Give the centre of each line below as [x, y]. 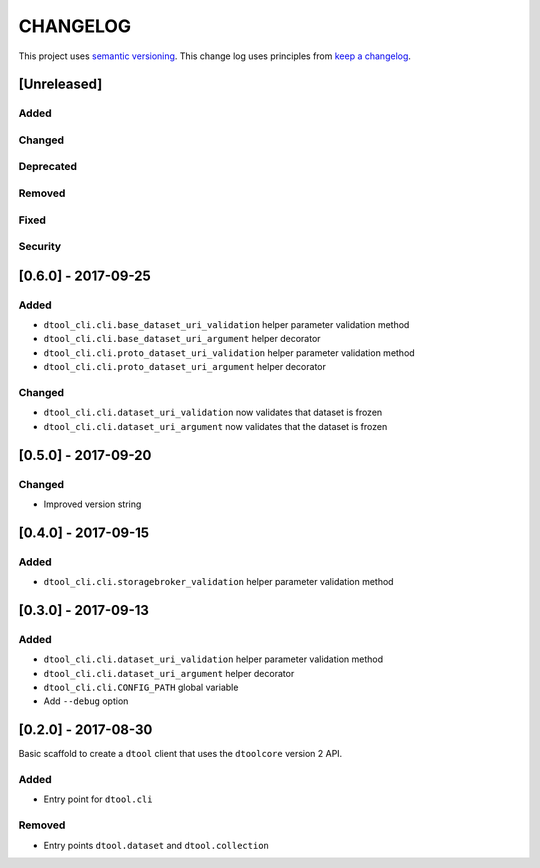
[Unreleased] [60, 84]
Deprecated [48, 167]
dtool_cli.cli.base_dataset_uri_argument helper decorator [182, 339]
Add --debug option [86, 701]
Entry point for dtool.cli [98, 799]
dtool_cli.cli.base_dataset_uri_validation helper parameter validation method [226, 325]
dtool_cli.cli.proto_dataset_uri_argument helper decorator [185, 367]
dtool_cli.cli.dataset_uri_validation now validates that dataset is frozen [213, 412]
